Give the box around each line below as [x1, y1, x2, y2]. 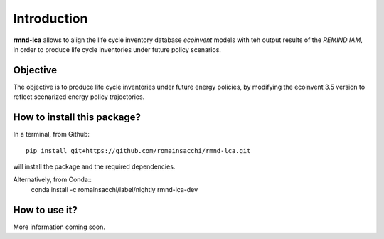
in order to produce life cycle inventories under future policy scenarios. [13, 45, 222, 53]
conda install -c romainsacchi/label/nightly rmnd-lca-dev [31, 185, 198, 193]
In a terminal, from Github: [13, 130, 90, 139]
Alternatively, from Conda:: [13, 175, 92, 184]
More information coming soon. [13, 223, 106, 231]
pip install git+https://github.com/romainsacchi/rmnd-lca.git [26, 147, 251, 154]
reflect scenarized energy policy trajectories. [13, 92, 145, 101]
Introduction [13, 11, 88, 26]
